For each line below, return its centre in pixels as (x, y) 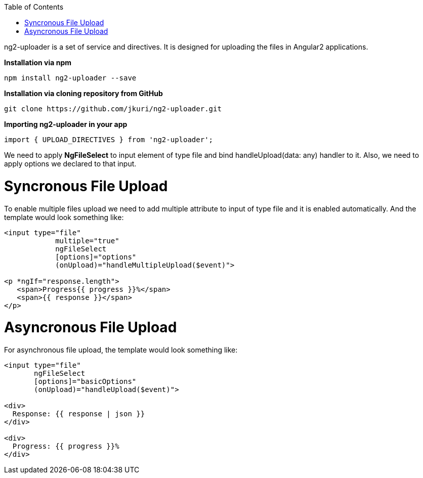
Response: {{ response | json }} (79, 414)
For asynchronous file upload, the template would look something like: (121, 350)
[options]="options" (96, 257)
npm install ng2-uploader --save (70, 78)
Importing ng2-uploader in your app (66, 124)
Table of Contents (34, 7)
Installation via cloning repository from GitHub (83, 93)
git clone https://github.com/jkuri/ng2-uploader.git (113, 109)
